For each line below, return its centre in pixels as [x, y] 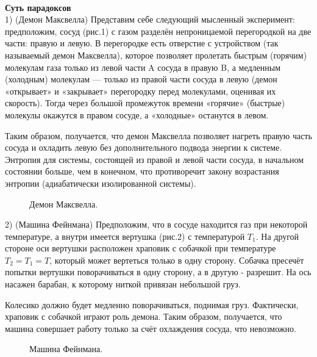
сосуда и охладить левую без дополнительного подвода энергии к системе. [144, 147]
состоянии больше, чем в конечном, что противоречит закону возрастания [142, 171]
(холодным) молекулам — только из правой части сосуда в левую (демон [141, 79]
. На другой [277, 236]
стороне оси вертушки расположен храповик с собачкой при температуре [141, 248]
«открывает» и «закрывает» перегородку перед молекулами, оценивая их [141, 91]
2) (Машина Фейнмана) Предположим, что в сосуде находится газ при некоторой [156, 224]
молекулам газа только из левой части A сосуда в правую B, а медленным [143, 67]
